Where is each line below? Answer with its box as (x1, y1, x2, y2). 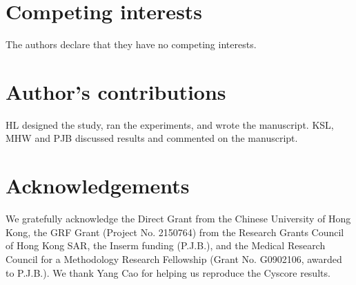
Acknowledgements (6, 171, 190, 200)
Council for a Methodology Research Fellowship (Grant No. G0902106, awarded (6, 251, 342, 266)
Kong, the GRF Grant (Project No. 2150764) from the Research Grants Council (6, 224, 344, 239)
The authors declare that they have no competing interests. (6, 37, 257, 52)
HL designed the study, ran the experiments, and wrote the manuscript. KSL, (6, 117, 334, 131)
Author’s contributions (6, 77, 226, 105)
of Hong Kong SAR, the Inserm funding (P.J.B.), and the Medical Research (6, 238, 326, 253)
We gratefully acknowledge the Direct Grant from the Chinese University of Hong (6, 211, 351, 226)
